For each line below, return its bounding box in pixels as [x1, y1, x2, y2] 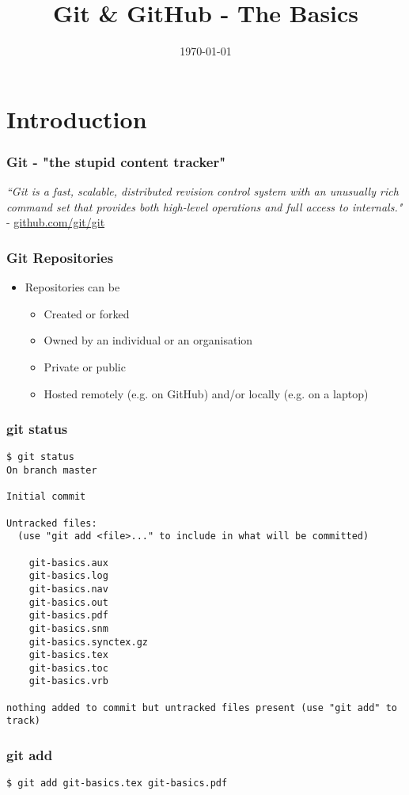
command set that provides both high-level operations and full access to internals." [6, 198, 403, 215]
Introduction [6, 102, 147, 135]
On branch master [6, 464, 97, 476]
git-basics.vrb [28, 675, 108, 687]
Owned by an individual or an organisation [44, 332, 253, 348]
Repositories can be [25, 279, 120, 295]
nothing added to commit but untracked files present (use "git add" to [6, 702, 397, 713]
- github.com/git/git [6, 214, 105, 230]
